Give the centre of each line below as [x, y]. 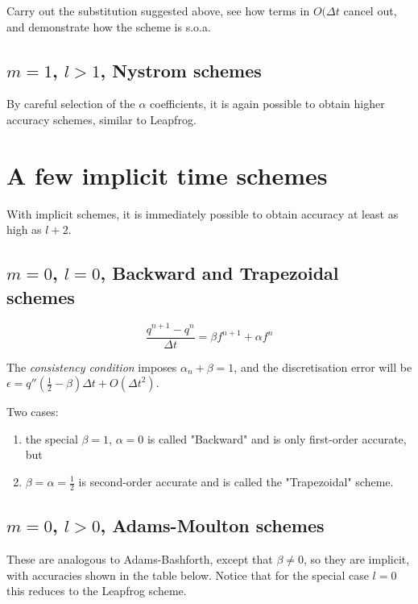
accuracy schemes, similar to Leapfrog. [101, 119]
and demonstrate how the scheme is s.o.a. [109, 26]
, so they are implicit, [356, 559]
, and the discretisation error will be [323, 367]
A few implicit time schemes [167, 175]
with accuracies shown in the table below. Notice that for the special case [188, 575]
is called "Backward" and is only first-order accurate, [277, 438]
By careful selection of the [71, 104]
